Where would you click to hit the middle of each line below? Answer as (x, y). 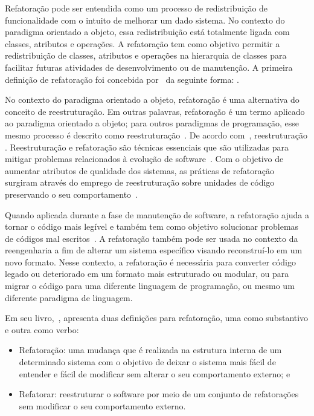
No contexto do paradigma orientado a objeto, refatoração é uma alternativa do (152, 99)
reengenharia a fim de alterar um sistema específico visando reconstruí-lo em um (154, 250)
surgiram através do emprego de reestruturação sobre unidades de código (140, 182)
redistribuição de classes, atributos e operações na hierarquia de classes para (146, 55)
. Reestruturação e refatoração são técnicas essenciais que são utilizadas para (147, 147)
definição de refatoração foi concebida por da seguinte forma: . (122, 79)
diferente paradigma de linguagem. (69, 297)
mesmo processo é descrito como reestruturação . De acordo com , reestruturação (156, 135)
